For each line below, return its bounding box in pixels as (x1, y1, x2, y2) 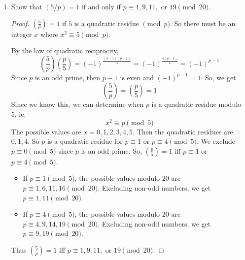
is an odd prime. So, (81, 145, 142, 156)
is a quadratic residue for (47, 136, 123, 146)
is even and (120, 72, 154, 82)
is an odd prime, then (35, 72, 101, 82)
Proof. (11, 18, 30, 28)
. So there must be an (170, 18, 236, 28)
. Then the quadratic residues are (133, 126, 233, 136)
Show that (11, 1, 42, 11)
